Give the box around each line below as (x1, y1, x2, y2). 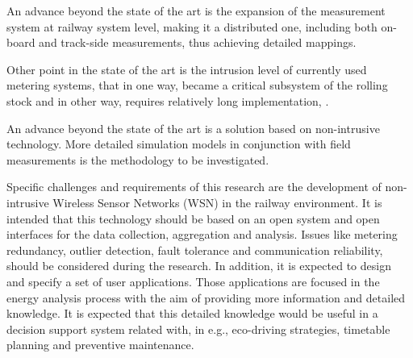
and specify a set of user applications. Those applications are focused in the (6, 273, 380, 289)
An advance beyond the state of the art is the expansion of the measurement (6, 2, 386, 19)
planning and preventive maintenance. (6, 336, 194, 353)
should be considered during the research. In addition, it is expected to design (6, 257, 391, 274)
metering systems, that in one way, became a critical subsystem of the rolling (6, 77, 388, 94)
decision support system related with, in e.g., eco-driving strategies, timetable (6, 320, 390, 337)
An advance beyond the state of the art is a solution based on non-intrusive (6, 119, 380, 136)
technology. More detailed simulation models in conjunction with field (6, 135, 351, 152)
